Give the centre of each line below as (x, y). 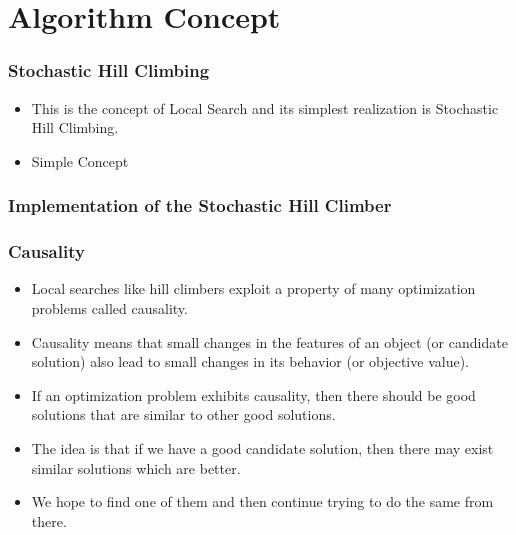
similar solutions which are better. (136, 467)
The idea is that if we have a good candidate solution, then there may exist (262, 448)
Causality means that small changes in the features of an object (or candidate (269, 341)
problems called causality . (109, 308)
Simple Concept (80, 160)
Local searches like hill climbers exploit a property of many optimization (253, 288)
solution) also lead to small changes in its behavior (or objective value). (250, 361)
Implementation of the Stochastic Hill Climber (200, 205)
